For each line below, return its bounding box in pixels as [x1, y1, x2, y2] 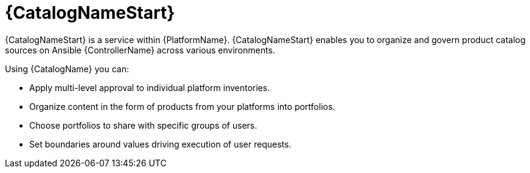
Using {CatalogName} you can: [5, 63, 130, 74]
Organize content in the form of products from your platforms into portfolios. [29, 101, 335, 112]
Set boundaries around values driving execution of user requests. [29, 138, 291, 149]
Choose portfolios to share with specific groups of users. [29, 120, 257, 131]
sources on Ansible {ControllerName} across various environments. [5, 44, 276, 55]
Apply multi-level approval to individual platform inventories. [29, 82, 270, 93]
